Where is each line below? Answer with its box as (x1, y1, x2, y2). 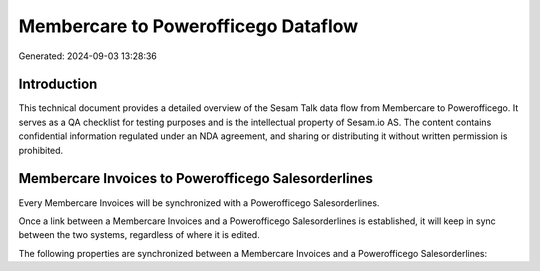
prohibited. (18, 144, 64, 156)
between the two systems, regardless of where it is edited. (18, 229, 260, 241)
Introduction (18, 76, 98, 93)
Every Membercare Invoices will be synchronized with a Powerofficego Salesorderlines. (18, 196, 380, 209)
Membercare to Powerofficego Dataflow (18, 15, 359, 37)
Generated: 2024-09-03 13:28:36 (18, 50, 157, 62)
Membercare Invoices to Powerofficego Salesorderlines (18, 170, 374, 187)
